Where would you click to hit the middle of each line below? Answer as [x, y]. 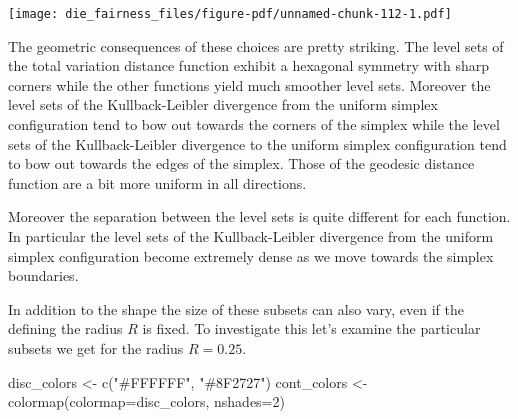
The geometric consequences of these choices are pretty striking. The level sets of [256, 45]
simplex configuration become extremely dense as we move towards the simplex [251, 255]
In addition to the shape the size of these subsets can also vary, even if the [236, 308]
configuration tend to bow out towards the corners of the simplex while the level [254, 124]
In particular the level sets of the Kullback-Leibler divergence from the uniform [251, 236]
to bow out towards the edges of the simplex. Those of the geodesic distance [241, 163]
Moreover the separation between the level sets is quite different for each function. [259, 216]
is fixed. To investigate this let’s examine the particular [311, 328]
